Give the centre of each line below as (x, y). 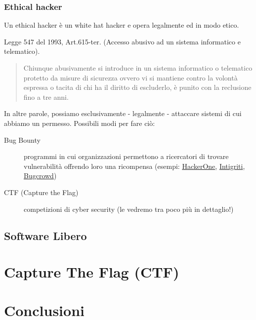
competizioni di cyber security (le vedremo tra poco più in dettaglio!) (129, 209)
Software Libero (45, 235)
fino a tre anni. (46, 97)
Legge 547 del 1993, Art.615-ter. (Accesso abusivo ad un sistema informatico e (122, 41)
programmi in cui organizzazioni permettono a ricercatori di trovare (126, 156)
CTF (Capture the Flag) (41, 192)
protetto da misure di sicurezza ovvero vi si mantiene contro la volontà (130, 77)
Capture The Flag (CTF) (92, 272)
